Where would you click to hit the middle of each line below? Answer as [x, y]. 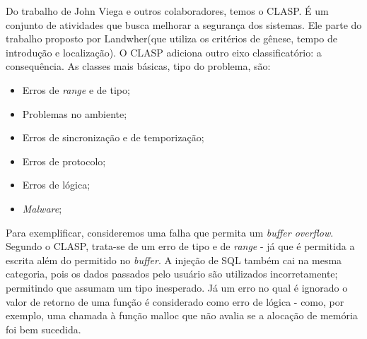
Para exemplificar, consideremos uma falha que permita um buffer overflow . [170, 232]
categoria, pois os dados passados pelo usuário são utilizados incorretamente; [172, 274]
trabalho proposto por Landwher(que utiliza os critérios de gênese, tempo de [171, 38]
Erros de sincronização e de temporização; [113, 137]
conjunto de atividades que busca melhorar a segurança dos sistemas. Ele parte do [184, 24]
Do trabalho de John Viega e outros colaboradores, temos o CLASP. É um [167, 11]
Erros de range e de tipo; [76, 89]
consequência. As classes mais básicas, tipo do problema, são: [138, 66]
